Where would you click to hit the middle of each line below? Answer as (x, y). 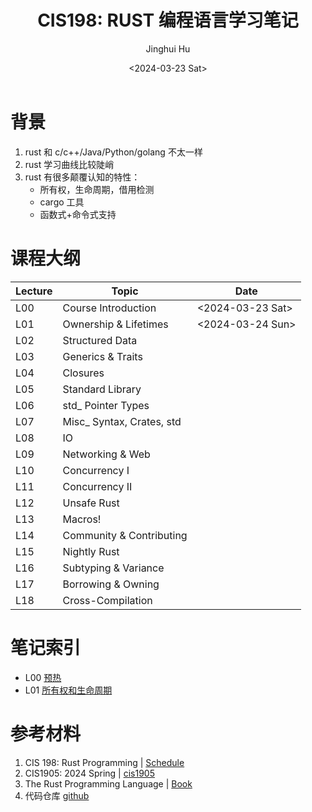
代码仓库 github (57, 795)
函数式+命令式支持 (78, 214)
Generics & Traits (102, 356)
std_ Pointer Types (106, 405)
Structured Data (100, 340)
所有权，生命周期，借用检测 (97, 189)
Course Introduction (109, 308)
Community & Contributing (125, 535)
